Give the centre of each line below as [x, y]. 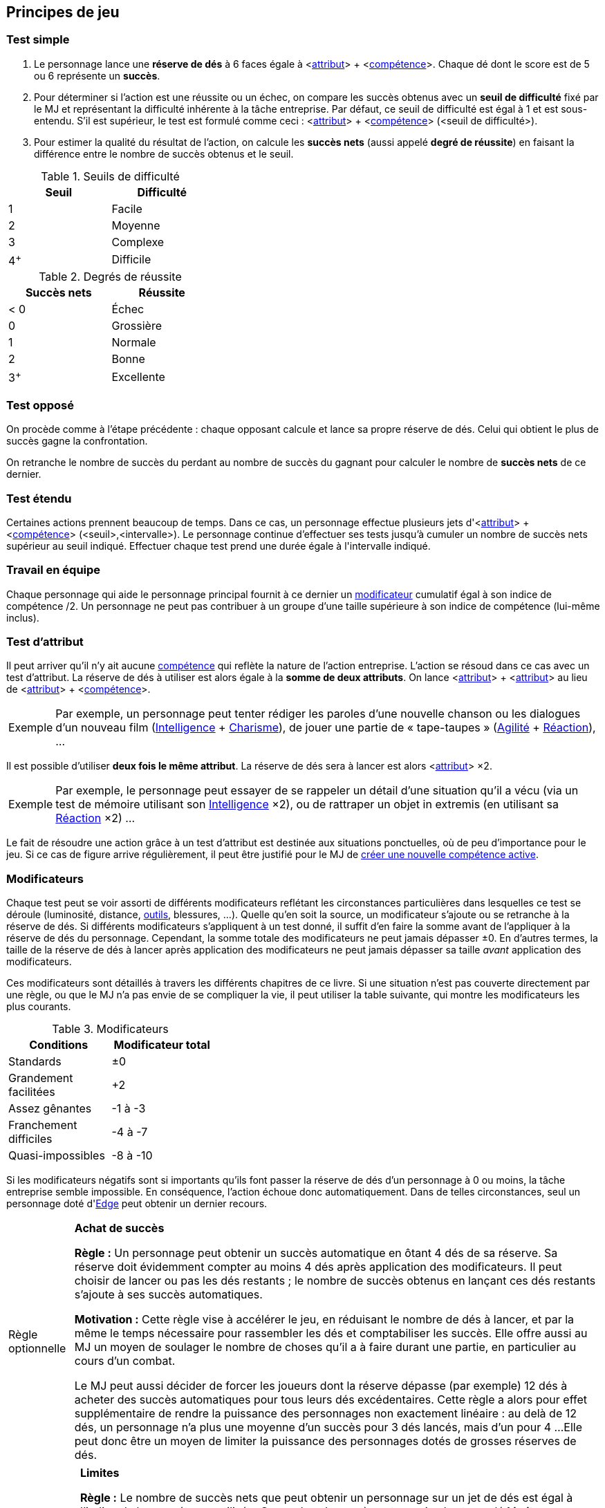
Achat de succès [119, 1228]
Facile [127, 208]
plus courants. [39, 1007]
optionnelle [37, 1349]
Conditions [59, 1045]
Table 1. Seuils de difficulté [110, 176]
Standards [35, 1062]
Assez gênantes [50, 1109]
